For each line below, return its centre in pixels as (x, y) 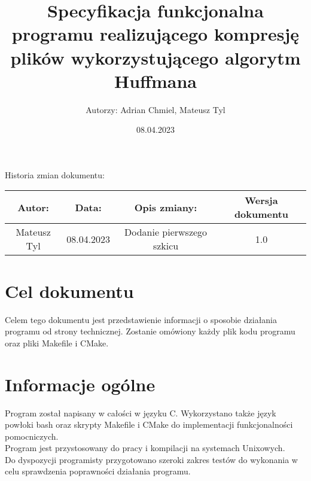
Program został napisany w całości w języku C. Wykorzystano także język (141, 412)
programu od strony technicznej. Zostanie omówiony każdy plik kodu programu (150, 331)
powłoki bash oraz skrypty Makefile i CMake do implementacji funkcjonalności (149, 424)
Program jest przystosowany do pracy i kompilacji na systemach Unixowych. (145, 448)
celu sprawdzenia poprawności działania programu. (98, 471)
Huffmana (155, 80)
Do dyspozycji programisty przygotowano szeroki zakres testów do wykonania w (151, 459)
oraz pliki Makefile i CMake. (57, 343)
